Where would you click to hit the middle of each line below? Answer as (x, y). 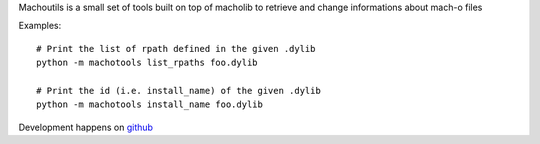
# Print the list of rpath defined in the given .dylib (176, 48)
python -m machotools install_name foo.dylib (150, 104)
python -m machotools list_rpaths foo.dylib (147, 63)
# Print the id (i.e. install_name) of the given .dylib (179, 90)
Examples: (40, 26)
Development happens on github (86, 127)
